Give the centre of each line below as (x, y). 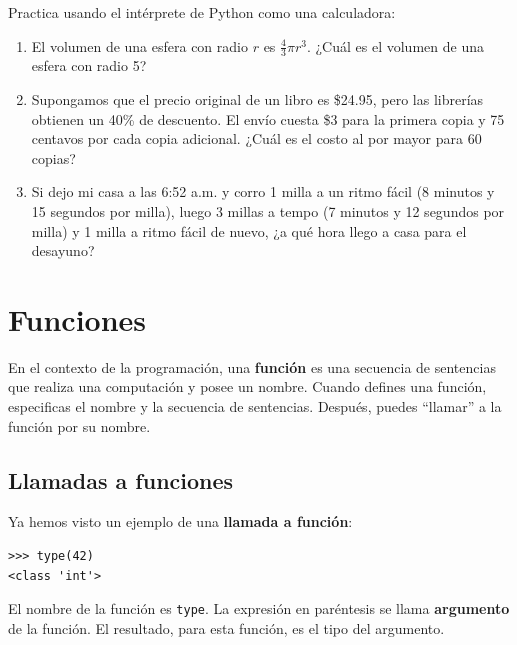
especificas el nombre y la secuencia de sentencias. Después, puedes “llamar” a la (255, 406)
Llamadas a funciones (121, 479)
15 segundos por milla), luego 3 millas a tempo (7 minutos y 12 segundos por (268, 210)
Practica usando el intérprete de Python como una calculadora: (202, 12)
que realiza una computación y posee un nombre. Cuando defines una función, (247, 386)
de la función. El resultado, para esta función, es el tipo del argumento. (226, 627)
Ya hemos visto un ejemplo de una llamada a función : (180, 521)
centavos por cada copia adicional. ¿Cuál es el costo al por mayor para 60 (256, 138)
